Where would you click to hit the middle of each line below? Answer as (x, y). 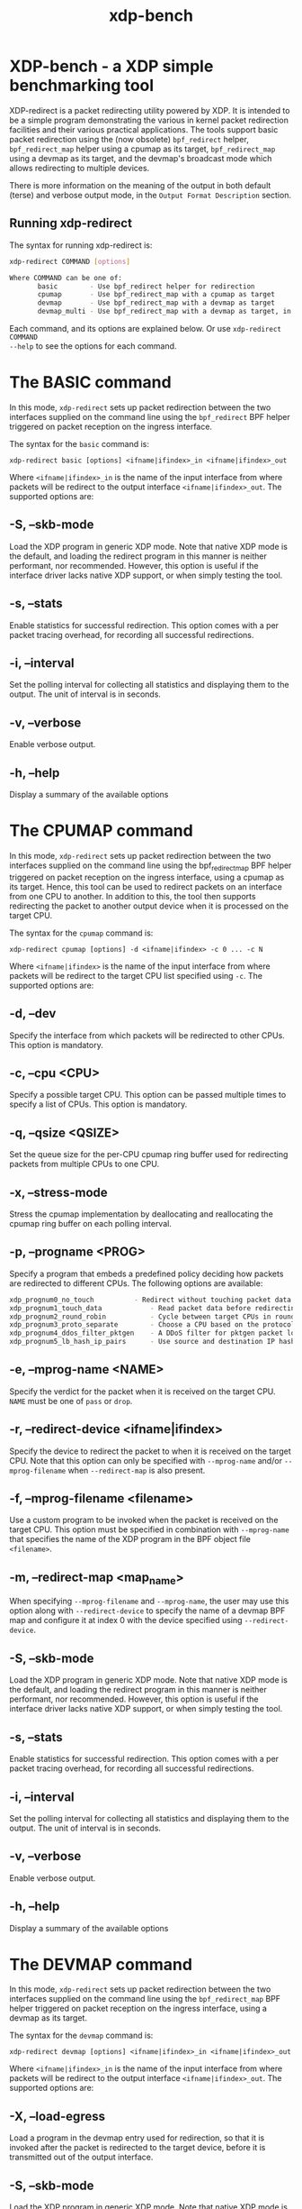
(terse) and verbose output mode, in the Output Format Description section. (151, 195)
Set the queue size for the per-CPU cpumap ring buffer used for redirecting (149, 1155)
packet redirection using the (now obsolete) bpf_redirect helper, (129, 139)
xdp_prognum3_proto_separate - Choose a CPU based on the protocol (152, 1325)
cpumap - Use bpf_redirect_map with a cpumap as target (156, 295)
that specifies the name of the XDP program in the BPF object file (130, 1539)
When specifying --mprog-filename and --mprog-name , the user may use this (149, 1602)
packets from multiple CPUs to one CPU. (84, 1164)
